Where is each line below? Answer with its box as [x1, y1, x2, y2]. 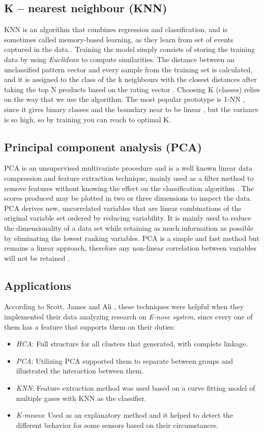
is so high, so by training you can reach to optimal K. [4, 114, 171, 124]
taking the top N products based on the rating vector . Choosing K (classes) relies [4, 84, 260, 94]
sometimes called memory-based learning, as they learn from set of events [4, 34, 233, 44]
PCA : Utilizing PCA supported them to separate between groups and [16, 355, 233, 366]
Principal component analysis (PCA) [4, 139, 202, 154]
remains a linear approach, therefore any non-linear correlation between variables [4, 242, 256, 253]
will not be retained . [4, 252, 70, 263]
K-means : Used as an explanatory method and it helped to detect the [16, 410, 233, 420]
